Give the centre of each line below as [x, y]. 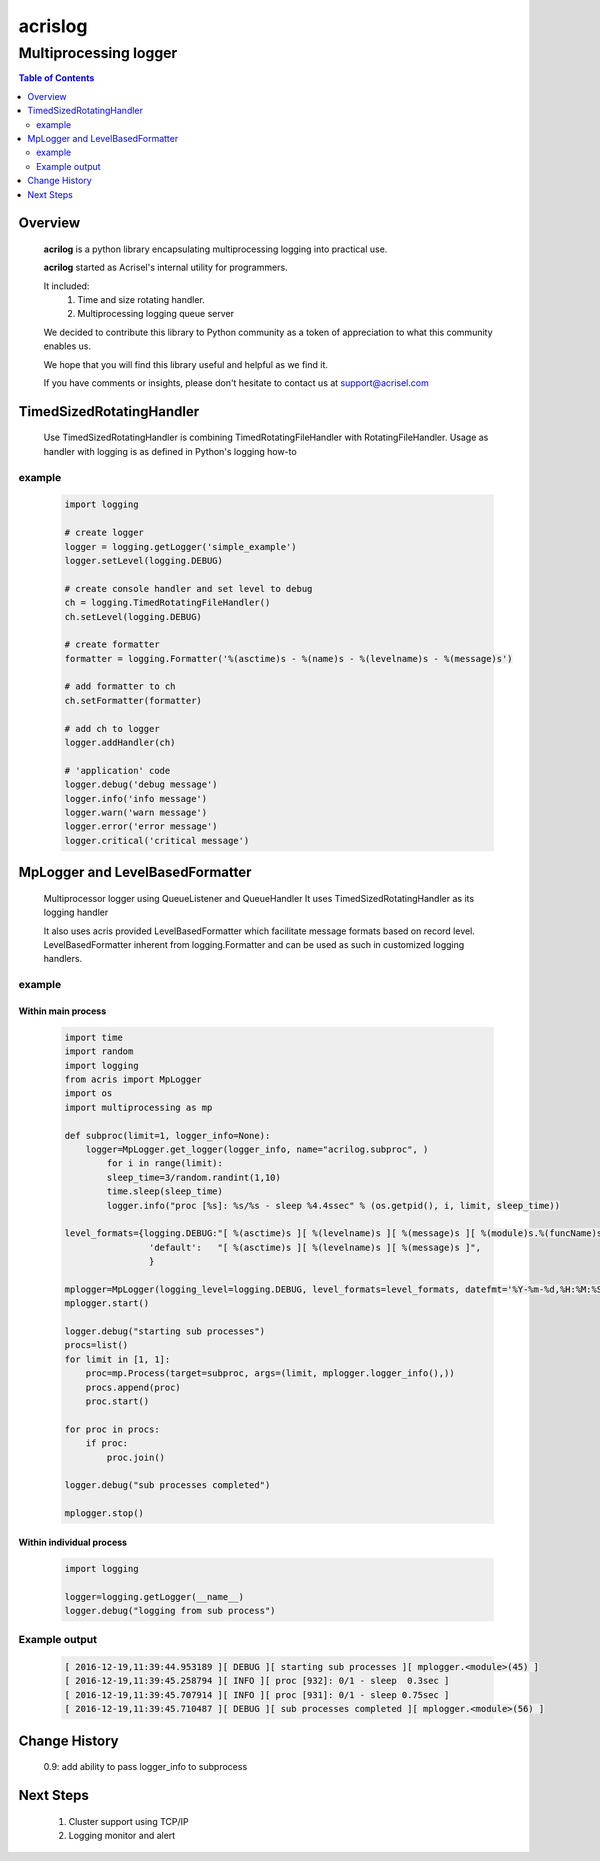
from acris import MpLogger [133, 1079]
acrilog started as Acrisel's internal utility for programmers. [166, 267]
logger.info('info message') [136, 798]
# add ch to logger [112, 728]
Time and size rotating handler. [141, 300]
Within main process [62, 1011]
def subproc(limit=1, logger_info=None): [167, 1135]
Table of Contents [56, 78]
